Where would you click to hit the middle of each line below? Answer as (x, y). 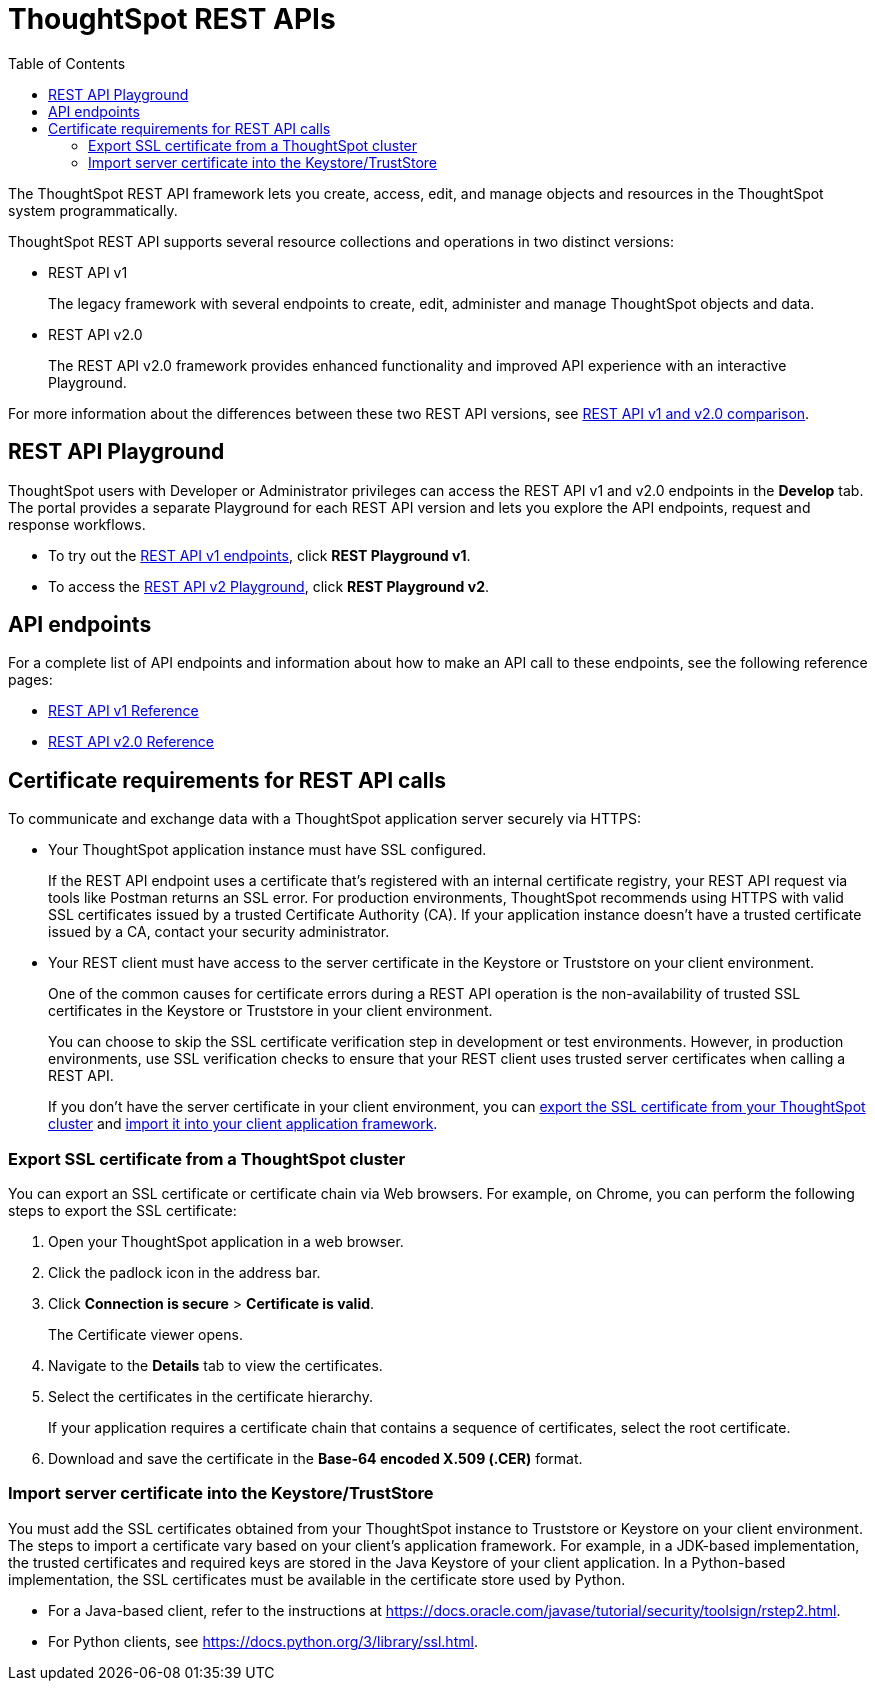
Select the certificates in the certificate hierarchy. (210, 1397)
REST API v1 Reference (123, 711)
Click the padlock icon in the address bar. (184, 1273)
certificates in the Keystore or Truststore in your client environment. (270, 1011)
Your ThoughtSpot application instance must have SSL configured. (267, 850)
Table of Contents (67, 63)
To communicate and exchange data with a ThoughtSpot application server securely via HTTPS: (324, 819)
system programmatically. (93, 210)
